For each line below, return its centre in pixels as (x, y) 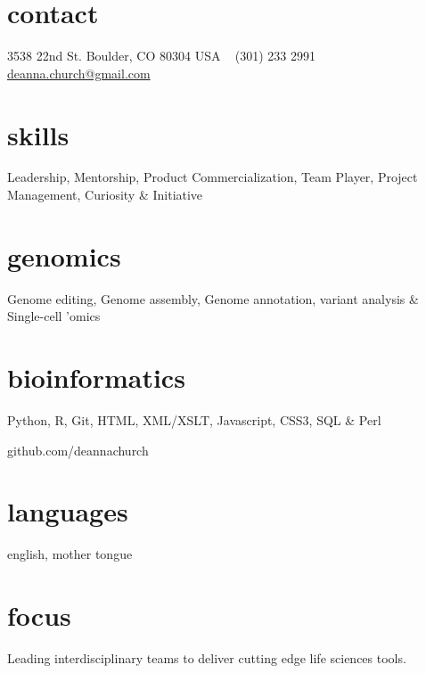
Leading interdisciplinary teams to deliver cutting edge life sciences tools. (207, 658)
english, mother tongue (70, 554)
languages (68, 511)
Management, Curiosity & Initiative (105, 195)
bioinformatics (96, 378)
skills (38, 134)
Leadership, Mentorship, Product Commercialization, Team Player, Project (213, 177)
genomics (64, 255)
